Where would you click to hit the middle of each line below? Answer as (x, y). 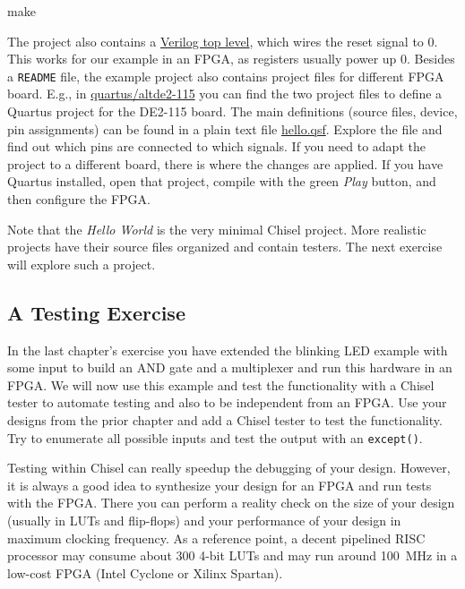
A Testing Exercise (96, 312)
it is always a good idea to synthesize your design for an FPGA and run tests (220, 485)
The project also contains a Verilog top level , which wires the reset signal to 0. (223, 41)
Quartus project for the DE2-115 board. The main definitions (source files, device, (232, 111)
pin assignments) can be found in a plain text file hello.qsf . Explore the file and (225, 128)
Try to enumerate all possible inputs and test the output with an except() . (215, 437)
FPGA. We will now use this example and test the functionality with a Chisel (221, 384)
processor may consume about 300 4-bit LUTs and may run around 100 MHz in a (232, 555)
